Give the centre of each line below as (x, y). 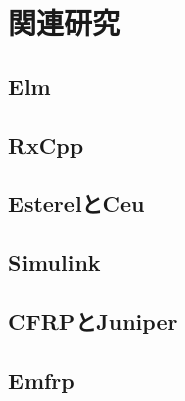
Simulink (54, 262)
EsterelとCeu (76, 203)
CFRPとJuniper (93, 320)
